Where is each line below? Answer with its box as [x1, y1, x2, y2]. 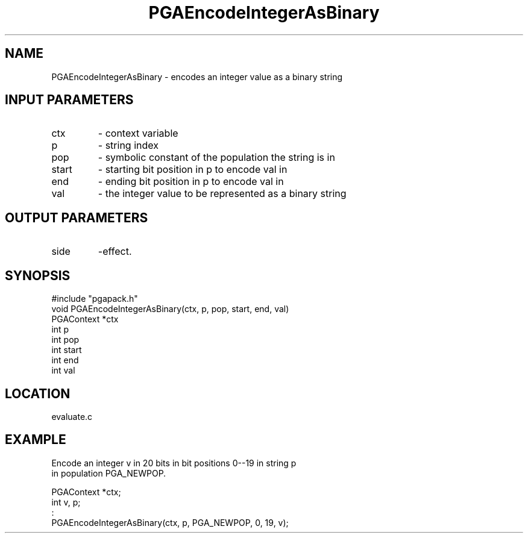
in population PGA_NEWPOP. [51, 468, 166, 478]
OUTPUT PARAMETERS [5, 210, 148, 225]
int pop [51, 334, 80, 345]
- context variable [98, 127, 178, 140]
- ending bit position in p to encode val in [98, 175, 284, 188]
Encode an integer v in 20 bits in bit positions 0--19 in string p [51, 457, 297, 468]
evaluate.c [51, 411, 93, 422]
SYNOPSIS [5, 267, 71, 283]
